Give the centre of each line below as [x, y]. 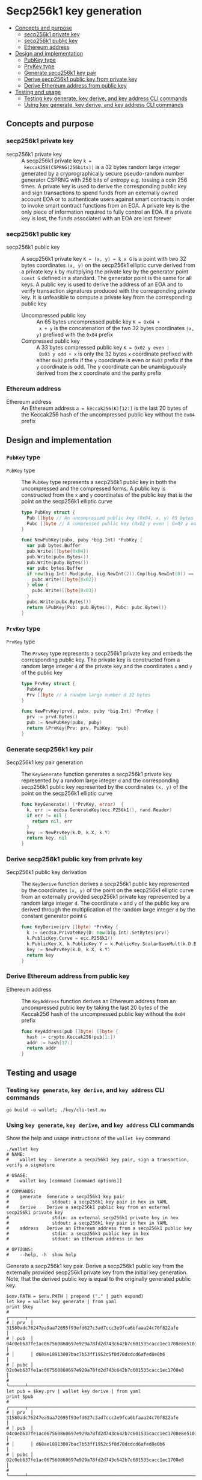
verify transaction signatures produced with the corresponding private [108, 290]
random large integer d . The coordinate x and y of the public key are [105, 903]
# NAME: [16, 1155]
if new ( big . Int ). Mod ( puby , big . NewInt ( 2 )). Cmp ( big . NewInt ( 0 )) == [110, 574]
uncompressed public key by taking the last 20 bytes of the [95, 1007]
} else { [38, 585]
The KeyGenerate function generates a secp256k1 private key [97, 774]
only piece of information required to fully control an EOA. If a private [107, 212]
